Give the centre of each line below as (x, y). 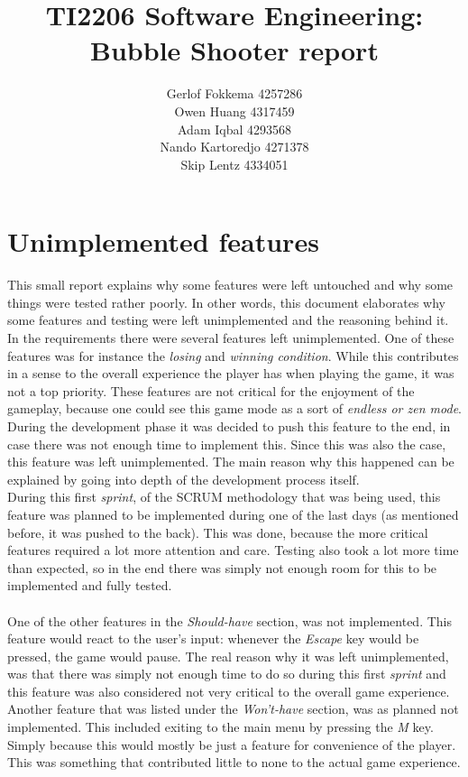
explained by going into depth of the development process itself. (184, 479)
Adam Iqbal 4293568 (234, 129)
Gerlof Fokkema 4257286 (234, 93)
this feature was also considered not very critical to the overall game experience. (229, 691)
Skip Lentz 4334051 (234, 164)
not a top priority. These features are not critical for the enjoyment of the (211, 390)
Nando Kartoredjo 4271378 (234, 147)
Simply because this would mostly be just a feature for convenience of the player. (232, 744)
